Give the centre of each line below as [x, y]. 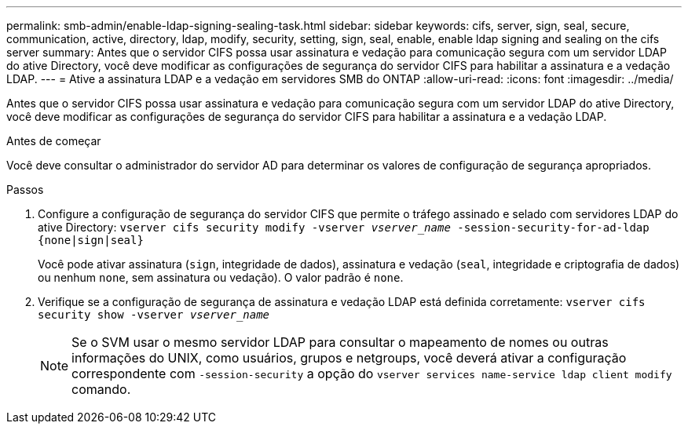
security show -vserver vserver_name [154, 315]
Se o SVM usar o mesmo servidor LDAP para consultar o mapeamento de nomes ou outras [340, 342]
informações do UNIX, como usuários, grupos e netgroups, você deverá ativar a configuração [349, 358]
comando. [101, 389]
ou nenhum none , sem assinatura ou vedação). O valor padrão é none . [221, 277]
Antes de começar [54, 141]
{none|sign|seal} [91, 240]
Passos [25, 189]
